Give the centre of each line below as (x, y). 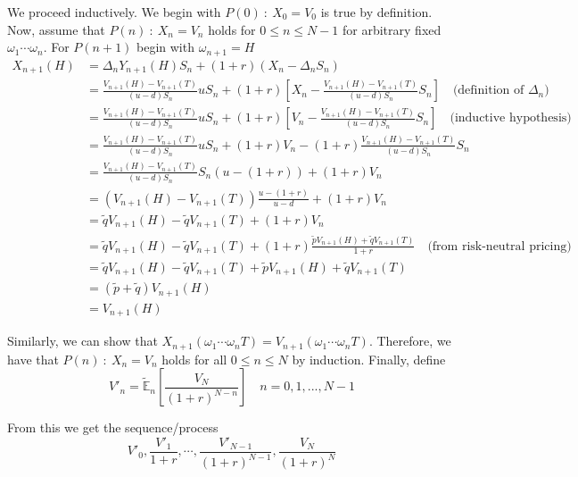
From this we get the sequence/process (113, 427)
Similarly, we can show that (83, 341)
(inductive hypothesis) (511, 118)
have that (33, 359)
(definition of (488, 91)
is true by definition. (376, 12)
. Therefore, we (410, 341)
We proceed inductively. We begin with (114, 12)
